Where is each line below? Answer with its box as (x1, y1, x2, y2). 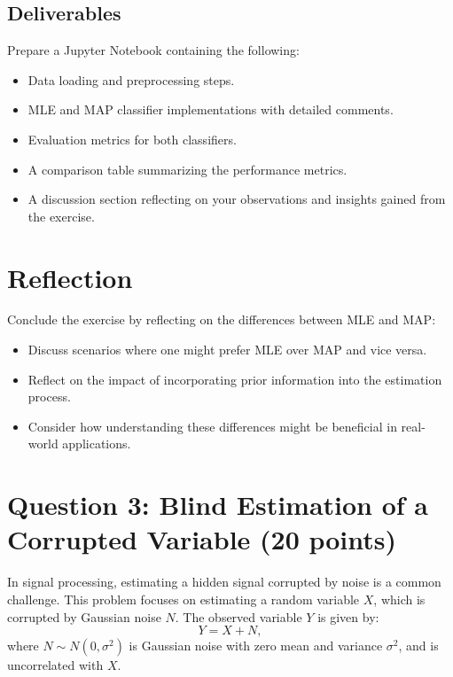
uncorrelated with (7, 656, 104, 674)
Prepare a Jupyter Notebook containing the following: (7, 41, 300, 59)
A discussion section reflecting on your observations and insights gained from (27, 190, 446, 208)
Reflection (7, 259, 133, 295)
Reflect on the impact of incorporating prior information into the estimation (27, 370, 442, 388)
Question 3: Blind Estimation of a (7, 486, 429, 523)
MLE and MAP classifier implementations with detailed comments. (27, 100, 394, 119)
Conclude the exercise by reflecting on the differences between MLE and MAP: (7, 310, 436, 329)
